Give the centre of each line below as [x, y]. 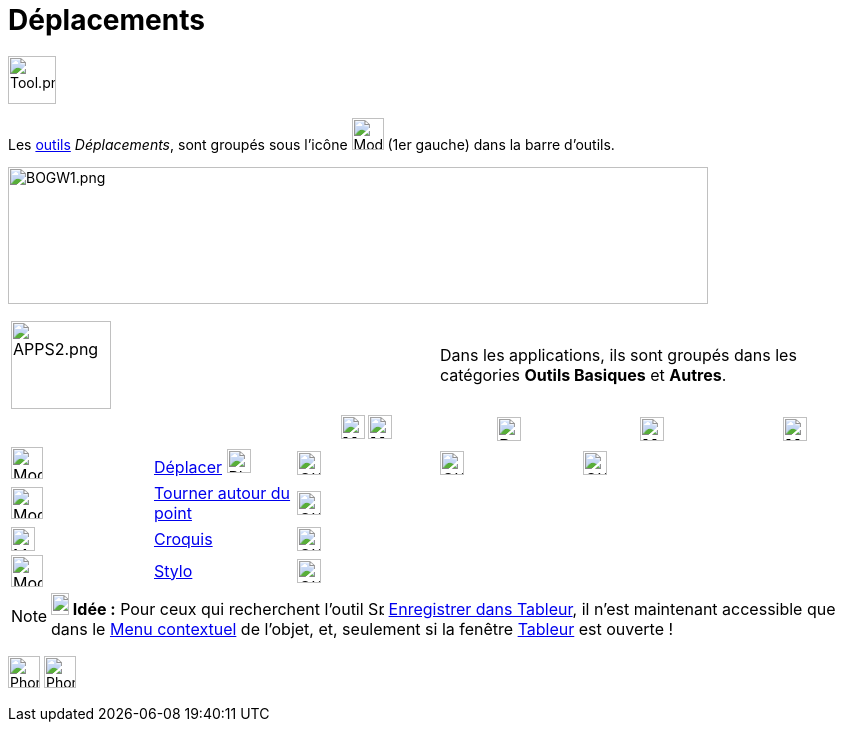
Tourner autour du [222, 492]
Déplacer [188, 466]
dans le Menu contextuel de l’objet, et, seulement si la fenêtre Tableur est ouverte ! [362, 628]
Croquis [183, 538]
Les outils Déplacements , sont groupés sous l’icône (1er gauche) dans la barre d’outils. [311, 144]
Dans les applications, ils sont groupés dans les [618, 354]
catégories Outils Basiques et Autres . [583, 374]
